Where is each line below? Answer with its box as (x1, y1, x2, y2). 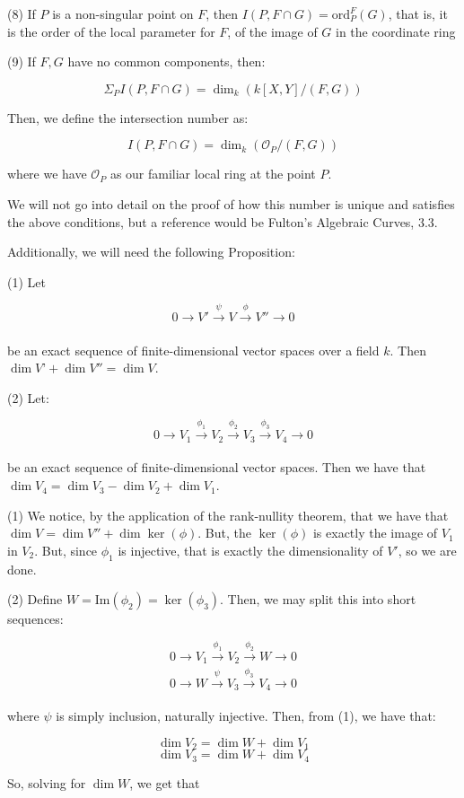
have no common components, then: (67, 52, 266, 71)
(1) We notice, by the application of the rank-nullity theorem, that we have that (7, 505, 449, 524)
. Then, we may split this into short (220, 590, 416, 609)
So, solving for (7, 773, 86, 792)
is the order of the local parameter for (7, 22, 215, 40)
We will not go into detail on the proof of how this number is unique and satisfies (7, 194, 455, 213)
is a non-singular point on (52, 4, 194, 22)
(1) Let (7, 272, 46, 291)
